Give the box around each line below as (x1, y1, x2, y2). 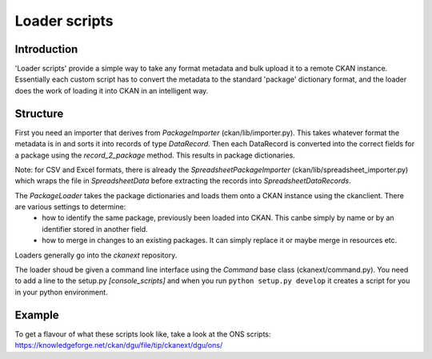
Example (14, 308, 59, 321)
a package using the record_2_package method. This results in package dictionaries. (14, 150, 295, 160)
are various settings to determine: (14, 202, 126, 212)
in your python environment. (14, 287, 108, 297)
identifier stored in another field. (42, 224, 148, 233)
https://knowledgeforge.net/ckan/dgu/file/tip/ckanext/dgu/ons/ (14, 341, 223, 350)
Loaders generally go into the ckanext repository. (14, 250, 178, 260)
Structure (14, 106, 64, 120)
